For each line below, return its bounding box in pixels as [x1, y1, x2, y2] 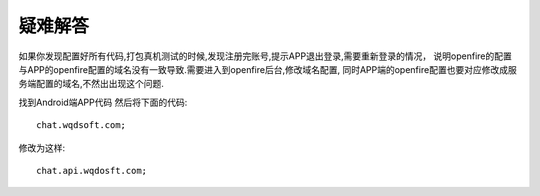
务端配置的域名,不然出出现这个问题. [18, 78, 165, 90]
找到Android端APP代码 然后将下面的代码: [18, 96, 188, 108]
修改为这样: [18, 141, 66, 154]
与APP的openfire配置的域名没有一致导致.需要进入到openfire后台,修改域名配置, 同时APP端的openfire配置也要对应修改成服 [18, 63, 517, 75]
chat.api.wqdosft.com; [36, 165, 148, 176]
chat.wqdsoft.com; [36, 120, 127, 131]
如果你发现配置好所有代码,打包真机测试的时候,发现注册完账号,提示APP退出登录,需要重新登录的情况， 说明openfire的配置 [18, 50, 512, 62]
